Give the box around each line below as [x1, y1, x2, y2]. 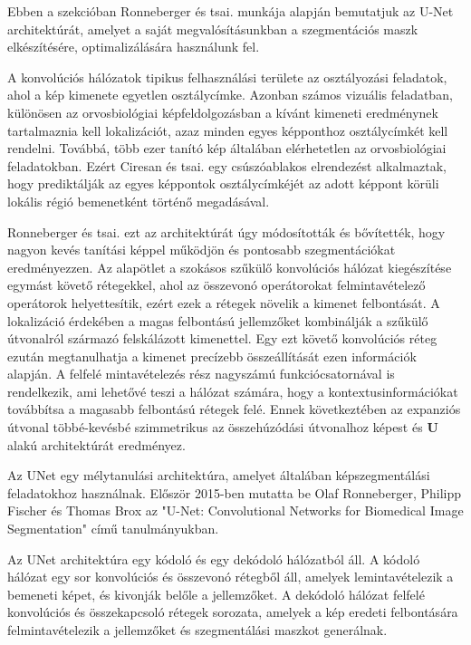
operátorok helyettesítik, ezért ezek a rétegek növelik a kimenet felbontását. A [7, 293, 440, 312]
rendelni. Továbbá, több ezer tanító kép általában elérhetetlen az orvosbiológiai [7, 139, 447, 158]
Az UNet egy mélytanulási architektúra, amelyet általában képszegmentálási [7, 466, 430, 485]
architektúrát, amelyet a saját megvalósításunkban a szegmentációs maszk [7, 19, 418, 38]
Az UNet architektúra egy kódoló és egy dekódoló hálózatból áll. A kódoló [7, 549, 420, 568]
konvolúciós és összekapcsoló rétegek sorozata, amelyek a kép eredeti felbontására [7, 602, 458, 621]
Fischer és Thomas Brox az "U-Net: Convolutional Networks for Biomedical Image [7, 501, 464, 520]
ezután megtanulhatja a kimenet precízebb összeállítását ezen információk [7, 346, 417, 365]
